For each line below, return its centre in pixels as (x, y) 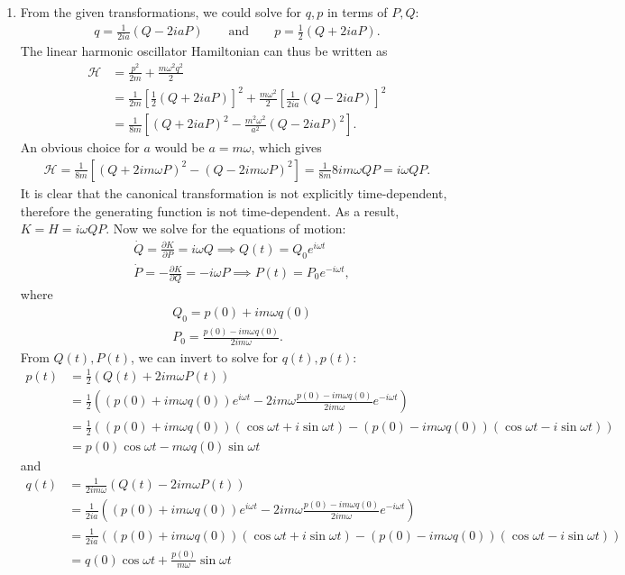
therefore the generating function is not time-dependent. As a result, (210, 210)
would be (179, 147)
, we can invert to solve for (204, 356)
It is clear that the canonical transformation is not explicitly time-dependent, (234, 192)
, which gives (286, 147)
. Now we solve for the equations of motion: (226, 228)
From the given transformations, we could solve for (161, 12)
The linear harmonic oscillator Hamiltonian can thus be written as (204, 51)
